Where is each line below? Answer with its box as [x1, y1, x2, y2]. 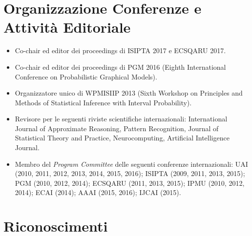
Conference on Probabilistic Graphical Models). [15, 71, 157, 81]
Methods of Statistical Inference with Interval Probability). [15, 97, 192, 107]
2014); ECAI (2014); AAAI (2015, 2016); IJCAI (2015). [15, 187, 181, 197]
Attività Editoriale [3, 17, 131, 37]
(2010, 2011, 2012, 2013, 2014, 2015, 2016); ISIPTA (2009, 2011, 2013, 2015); [15, 168, 245, 178]
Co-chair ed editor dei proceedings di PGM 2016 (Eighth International [15, 61, 226, 72]
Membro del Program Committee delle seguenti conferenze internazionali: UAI [15, 158, 248, 169]
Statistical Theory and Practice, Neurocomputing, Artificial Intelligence [15, 133, 230, 143]
